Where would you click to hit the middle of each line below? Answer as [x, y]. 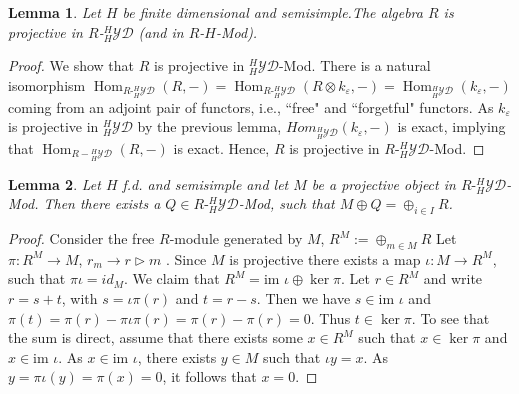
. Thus [330, 317]
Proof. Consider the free [81, 238]
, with [79, 298]
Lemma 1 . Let [54, 12]
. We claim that [171, 278]
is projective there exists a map [325, 258]
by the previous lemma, [209, 126]
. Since [186, 258]
